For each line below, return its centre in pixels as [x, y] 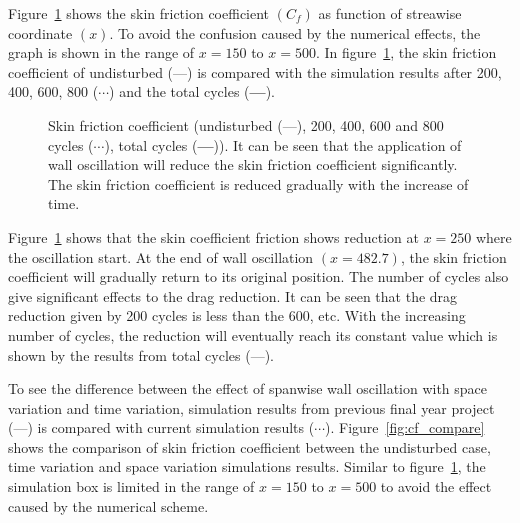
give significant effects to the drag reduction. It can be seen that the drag [233, 295]
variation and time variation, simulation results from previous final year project [251, 407]
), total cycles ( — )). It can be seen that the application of [283, 144]
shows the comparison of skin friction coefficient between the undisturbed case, [249, 446]
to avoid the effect [436, 486]
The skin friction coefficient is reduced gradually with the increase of [258, 183]
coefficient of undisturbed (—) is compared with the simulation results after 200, [255, 71]
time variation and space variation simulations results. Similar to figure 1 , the [247, 466]
